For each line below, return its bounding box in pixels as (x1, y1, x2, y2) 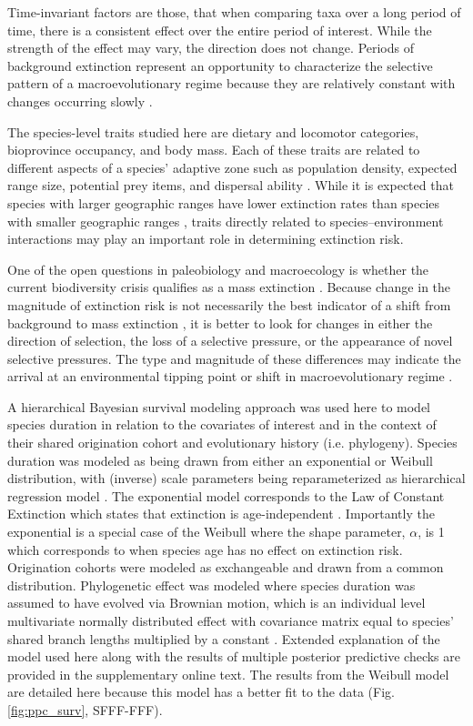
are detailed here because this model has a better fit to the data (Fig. (7, 682, 395, 701)
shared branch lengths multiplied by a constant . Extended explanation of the (7, 629, 440, 648)
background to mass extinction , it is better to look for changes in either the (7, 313, 433, 332)
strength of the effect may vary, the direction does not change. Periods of (7, 38, 415, 57)
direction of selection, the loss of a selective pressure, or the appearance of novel (7, 331, 453, 350)
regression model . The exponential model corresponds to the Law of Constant (7, 486, 445, 505)
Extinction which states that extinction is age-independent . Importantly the (7, 504, 435, 523)
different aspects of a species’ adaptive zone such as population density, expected (7, 157, 458, 176)
